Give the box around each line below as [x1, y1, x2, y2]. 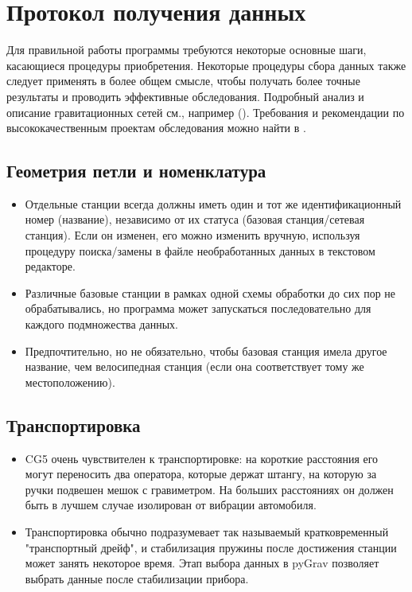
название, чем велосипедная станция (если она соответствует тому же [25, 358, 364, 375]
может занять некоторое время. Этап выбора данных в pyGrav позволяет [25, 555, 379, 571]
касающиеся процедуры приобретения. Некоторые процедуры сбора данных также [6, 56, 406, 73]
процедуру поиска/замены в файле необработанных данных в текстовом [25, 242, 375, 259]
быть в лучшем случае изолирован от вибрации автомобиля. [25, 497, 317, 513]
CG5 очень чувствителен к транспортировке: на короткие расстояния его [25, 450, 379, 466]
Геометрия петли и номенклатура [6, 158, 266, 183]
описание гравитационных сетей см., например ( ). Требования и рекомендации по [6, 103, 405, 120]
